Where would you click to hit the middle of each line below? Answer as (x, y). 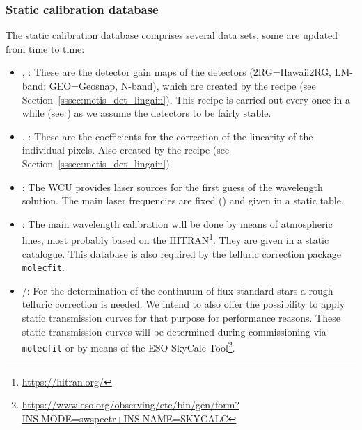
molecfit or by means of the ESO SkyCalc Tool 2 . (128, 346)
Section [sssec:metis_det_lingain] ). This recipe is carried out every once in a (186, 99)
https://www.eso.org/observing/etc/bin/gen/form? (131, 405)
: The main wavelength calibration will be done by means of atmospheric (177, 223)
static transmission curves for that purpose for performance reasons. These (181, 318)
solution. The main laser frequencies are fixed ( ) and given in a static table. (183, 200)
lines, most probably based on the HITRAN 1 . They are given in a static (175, 239)
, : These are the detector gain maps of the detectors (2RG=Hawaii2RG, (177, 72)
